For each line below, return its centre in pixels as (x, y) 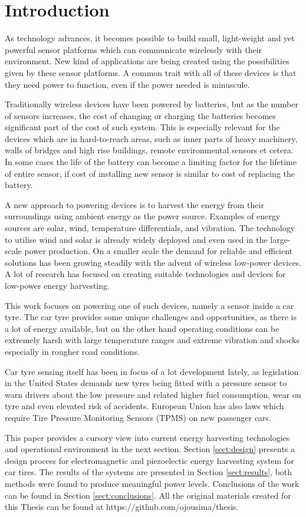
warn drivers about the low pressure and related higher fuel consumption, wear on (153, 394)
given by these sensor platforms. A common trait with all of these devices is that (151, 72)
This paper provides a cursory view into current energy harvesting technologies (147, 437)
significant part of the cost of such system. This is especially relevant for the (142, 127)
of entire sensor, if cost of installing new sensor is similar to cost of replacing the (150, 173)
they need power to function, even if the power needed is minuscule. (127, 84)
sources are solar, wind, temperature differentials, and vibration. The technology (150, 228)
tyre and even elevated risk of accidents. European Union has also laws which (144, 406)
